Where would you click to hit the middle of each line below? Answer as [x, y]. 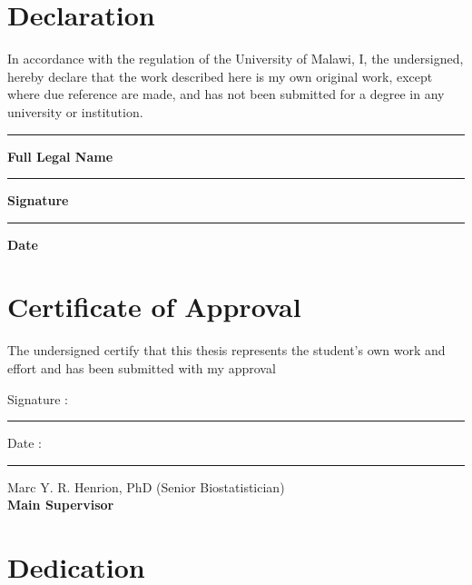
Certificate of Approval [154, 307]
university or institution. [75, 111]
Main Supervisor [61, 505]
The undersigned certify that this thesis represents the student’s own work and [226, 350]
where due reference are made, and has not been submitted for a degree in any [226, 94]
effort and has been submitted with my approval [142, 368]
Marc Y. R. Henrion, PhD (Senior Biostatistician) [146, 486]
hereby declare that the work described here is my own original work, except [220, 76]
